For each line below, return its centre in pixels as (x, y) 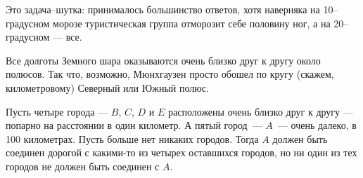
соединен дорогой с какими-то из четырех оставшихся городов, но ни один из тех (181, 152)
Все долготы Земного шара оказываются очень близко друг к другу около (163, 60)
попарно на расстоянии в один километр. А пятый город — (134, 125)
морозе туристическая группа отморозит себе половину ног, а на (192, 23)
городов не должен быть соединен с (83, 166)
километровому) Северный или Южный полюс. (107, 87)
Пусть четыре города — (57, 111)
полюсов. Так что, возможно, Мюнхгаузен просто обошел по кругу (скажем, (170, 74)
